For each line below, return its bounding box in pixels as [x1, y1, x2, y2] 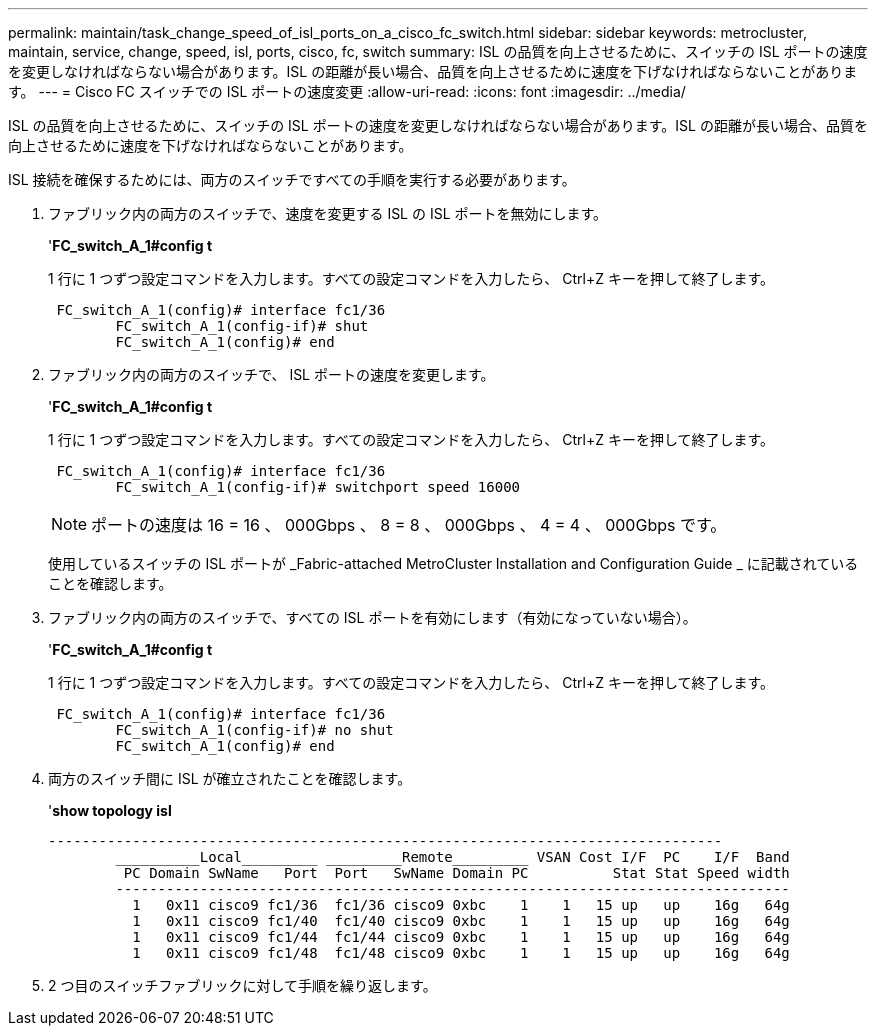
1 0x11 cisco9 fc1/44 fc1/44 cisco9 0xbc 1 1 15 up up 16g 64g [132, 929, 790, 945]
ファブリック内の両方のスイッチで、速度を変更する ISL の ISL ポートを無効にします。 [48, 205, 608, 222]
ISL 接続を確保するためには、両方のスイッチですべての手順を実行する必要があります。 [8, 171, 576, 188]
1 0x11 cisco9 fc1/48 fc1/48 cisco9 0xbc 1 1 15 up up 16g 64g [132, 945, 790, 961]
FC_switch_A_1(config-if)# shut [115, 318, 369, 334]
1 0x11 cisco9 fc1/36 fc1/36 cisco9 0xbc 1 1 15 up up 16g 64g [132, 897, 790, 913]
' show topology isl [48, 802, 172, 819]
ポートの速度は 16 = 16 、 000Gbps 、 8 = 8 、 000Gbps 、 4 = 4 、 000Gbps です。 [91, 515, 727, 535]
